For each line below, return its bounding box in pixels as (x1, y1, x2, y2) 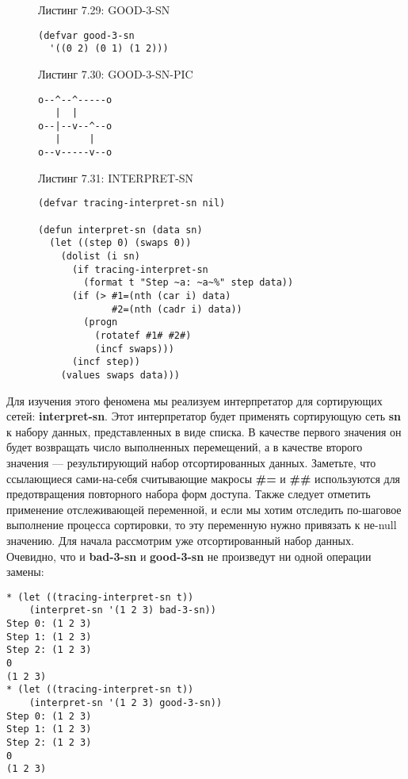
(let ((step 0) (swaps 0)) (49, 237, 192, 249)
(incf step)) (71, 356, 140, 368)
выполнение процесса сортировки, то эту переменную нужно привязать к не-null (6, 516, 397, 533)
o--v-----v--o (38, 147, 112, 159)
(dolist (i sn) (60, 251, 140, 262)
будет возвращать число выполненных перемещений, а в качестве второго (6, 439, 363, 455)
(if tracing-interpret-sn (71, 263, 208, 275)
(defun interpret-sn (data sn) (38, 224, 203, 236)
